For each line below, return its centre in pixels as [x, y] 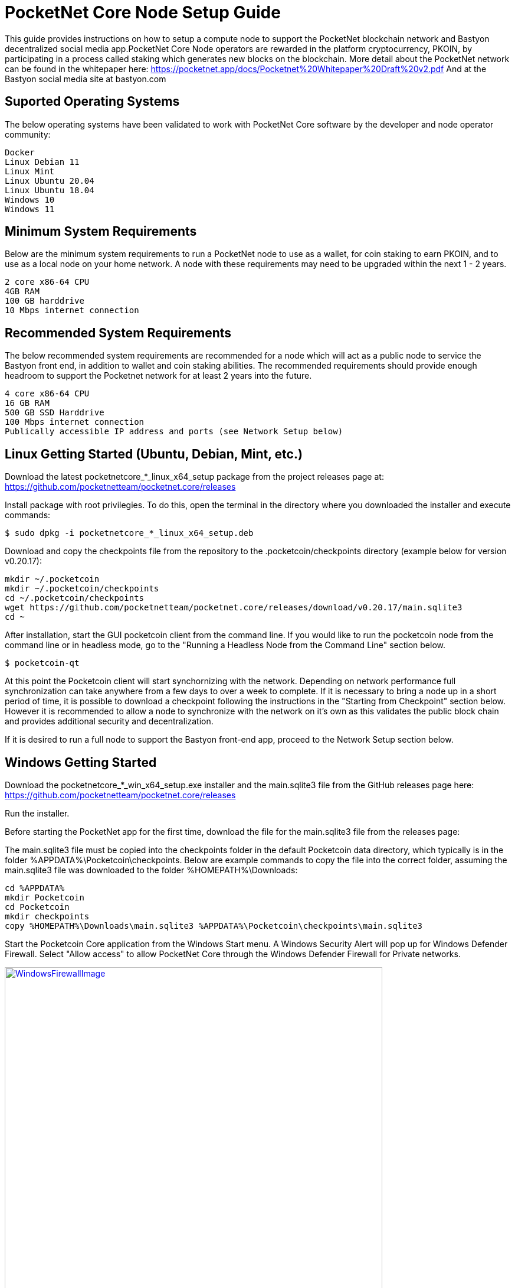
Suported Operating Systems [92, 102]
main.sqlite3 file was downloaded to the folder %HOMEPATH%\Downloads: [151, 870]
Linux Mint [30, 171]
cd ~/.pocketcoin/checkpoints [75, 598]
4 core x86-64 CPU [47, 394]
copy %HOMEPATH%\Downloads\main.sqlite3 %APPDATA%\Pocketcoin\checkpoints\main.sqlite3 [214, 926]
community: [28, 134]
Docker [20, 152]
